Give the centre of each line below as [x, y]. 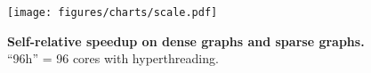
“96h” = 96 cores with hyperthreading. [113, 58]
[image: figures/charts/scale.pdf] [113, 12]
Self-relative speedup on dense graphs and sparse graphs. [186, 41]
